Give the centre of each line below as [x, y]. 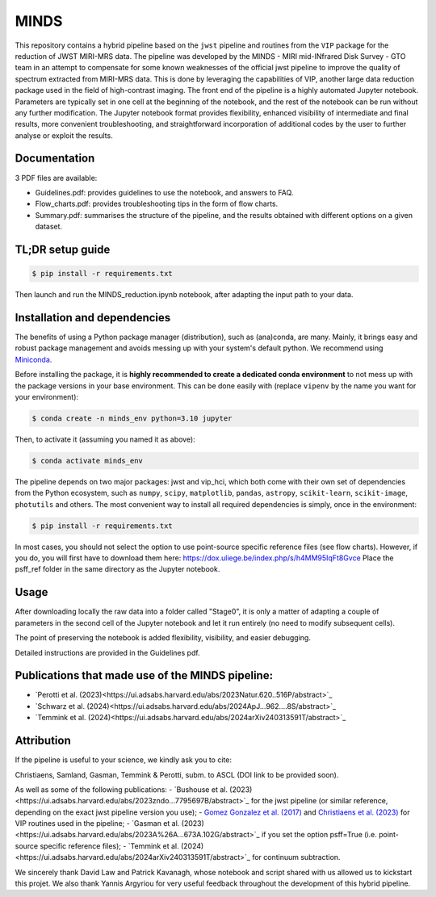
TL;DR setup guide [63, 249]
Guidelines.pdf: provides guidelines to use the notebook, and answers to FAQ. [164, 192]
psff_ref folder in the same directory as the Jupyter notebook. [117, 569]
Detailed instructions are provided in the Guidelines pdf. [108, 652]
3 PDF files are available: [56, 178]
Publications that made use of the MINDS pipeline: [144, 675]
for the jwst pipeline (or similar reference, [319, 801]
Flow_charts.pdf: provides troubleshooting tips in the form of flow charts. [157, 204]
